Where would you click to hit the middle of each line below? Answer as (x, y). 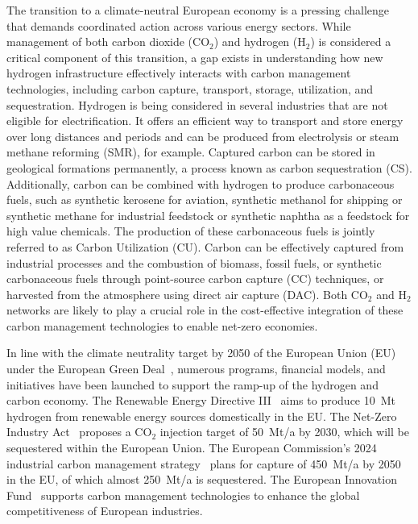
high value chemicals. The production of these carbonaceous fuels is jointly (191, 231)
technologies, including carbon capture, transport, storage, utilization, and (190, 88)
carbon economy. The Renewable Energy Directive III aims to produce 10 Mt (201, 400)
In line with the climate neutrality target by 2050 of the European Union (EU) (201, 353)
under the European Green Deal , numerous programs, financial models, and (196, 369)
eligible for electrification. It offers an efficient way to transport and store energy (205, 121)
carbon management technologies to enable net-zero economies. (162, 325)
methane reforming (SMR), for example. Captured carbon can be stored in (191, 152)
